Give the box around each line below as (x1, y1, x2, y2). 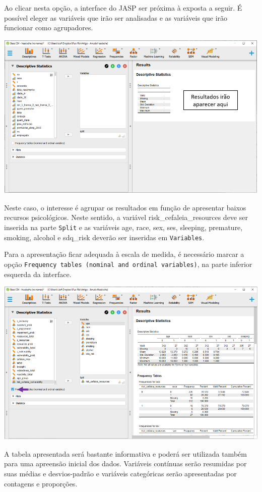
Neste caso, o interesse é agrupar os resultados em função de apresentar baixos (4, 202, 246, 212)
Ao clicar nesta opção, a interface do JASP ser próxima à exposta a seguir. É (4, 3, 242, 13)
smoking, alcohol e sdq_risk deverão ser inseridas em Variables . (4, 232, 205, 242)
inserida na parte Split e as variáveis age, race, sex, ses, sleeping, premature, (4, 222, 243, 233)
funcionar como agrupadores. (4, 22, 93, 33)
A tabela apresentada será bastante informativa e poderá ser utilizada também (4, 448, 247, 459)
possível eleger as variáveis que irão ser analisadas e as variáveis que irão (4, 12, 228, 23)
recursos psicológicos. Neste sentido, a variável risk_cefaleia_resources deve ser (4, 212, 248, 223)
